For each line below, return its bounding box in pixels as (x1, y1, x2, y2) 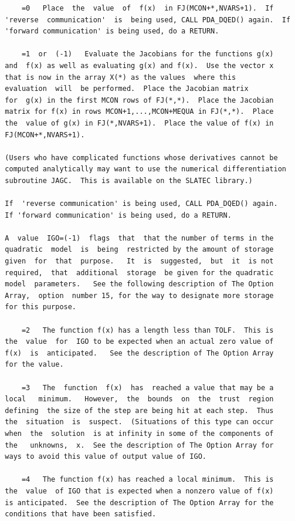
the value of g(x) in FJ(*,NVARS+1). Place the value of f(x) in (5, 119, 274, 127)
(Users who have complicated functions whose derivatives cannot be (5, 153, 278, 162)
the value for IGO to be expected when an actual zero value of (5, 337, 274, 346)
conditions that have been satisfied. (5, 510, 157, 519)
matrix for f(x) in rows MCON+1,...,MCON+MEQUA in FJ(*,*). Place (5, 107, 274, 116)
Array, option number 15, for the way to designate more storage (5, 291, 274, 300)
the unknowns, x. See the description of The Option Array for (5, 441, 274, 449)
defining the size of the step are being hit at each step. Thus (5, 406, 274, 415)
